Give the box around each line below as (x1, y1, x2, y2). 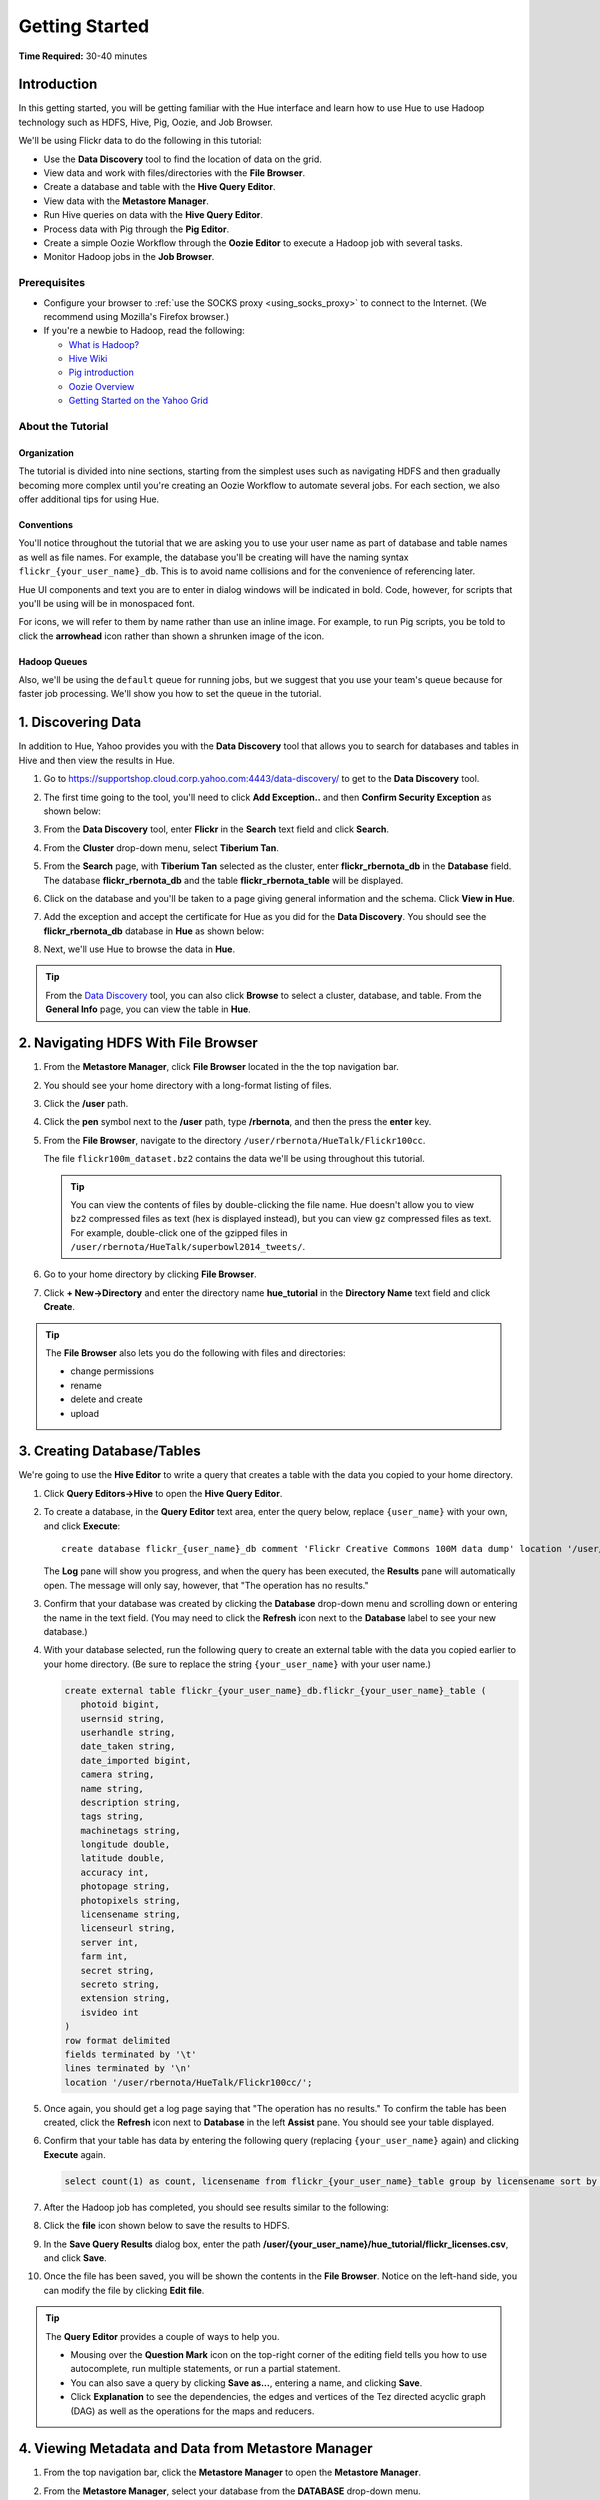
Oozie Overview (68, 380, 135, 392)
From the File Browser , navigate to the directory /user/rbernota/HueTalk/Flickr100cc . (43, 1134, 426, 1146)
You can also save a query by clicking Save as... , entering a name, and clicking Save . (70, 2376, 423, 2389)
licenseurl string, (80, 1923, 176, 1934)
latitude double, (80, 1853, 165, 1864)
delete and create (70, 1393, 144, 1405)
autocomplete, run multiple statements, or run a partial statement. (70, 2363, 341, 2375)
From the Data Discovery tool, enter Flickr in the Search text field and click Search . (43, 823, 390, 835)
